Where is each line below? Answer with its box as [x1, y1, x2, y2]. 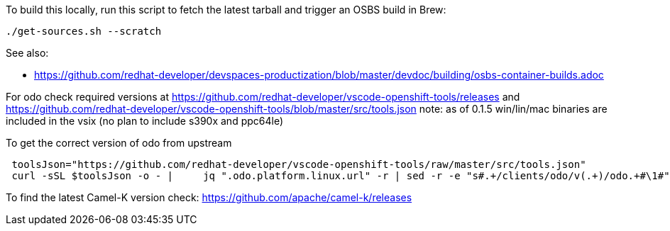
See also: [6, 47, 49, 59]
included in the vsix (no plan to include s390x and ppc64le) [6, 115, 284, 127]
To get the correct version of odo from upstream [6, 137, 232, 149]
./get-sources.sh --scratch [6, 26, 162, 37]
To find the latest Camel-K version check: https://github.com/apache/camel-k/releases [6, 191, 412, 203]
